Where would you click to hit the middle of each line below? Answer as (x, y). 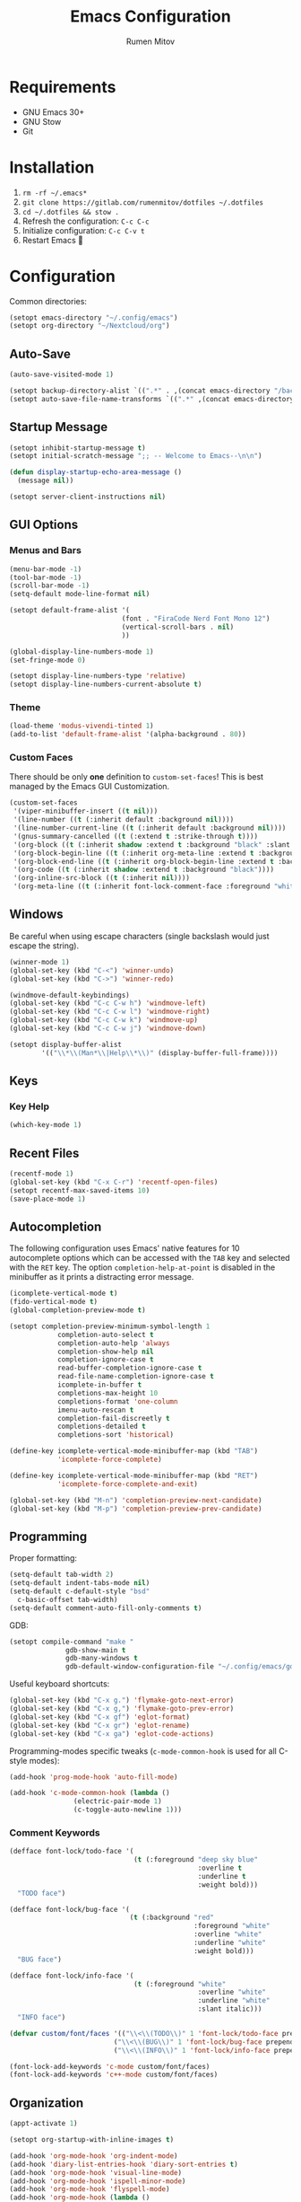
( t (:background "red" (172, 1918)
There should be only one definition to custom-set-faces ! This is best (137, 777)
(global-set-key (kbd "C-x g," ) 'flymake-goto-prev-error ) (122, 1709)
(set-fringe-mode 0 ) (48, 660)
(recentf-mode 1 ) (42, 1174)
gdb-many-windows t (102, 1659)
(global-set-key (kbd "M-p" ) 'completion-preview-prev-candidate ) (136, 1509)
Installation (52, 167)
